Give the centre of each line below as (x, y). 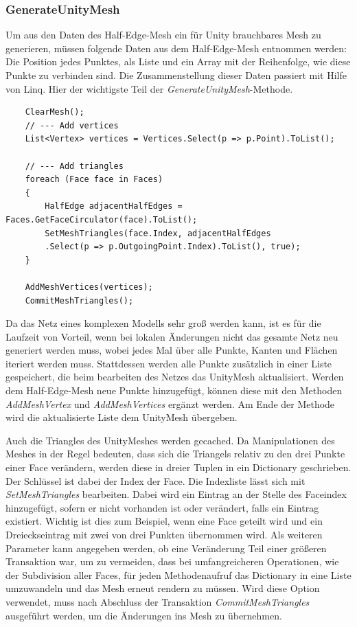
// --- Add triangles (74, 166)
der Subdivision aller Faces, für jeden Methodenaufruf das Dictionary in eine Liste (178, 574)
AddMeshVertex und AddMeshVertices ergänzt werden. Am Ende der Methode (170, 403)
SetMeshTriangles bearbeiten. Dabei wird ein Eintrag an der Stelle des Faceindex (176, 494)
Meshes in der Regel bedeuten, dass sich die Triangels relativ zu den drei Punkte (175, 454)
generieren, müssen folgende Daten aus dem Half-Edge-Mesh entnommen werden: (176, 48)
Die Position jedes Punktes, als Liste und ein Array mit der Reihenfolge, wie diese (178, 61)
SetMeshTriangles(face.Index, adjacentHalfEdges (158, 233)
